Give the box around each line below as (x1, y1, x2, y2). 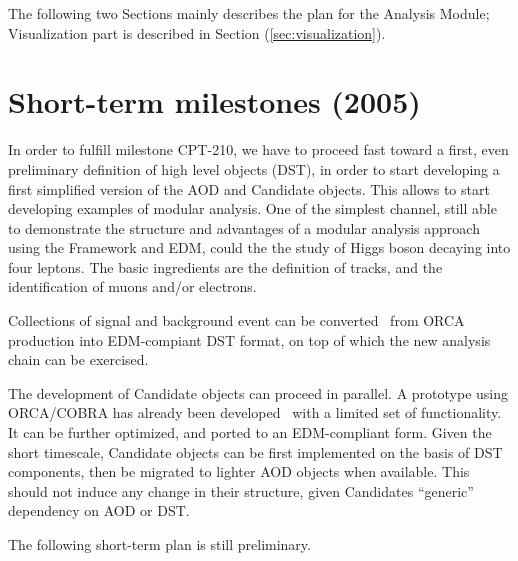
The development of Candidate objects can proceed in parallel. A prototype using (8, 382, 509, 403)
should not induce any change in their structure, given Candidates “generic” (8, 480, 474, 501)
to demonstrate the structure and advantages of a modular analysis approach (8, 217, 480, 238)
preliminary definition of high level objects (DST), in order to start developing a (8, 158, 500, 179)
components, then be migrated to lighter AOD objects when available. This (8, 461, 470, 482)
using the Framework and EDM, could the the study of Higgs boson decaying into (8, 237, 511, 258)
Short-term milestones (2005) (8, 81, 421, 122)
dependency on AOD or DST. (8, 500, 190, 521)
